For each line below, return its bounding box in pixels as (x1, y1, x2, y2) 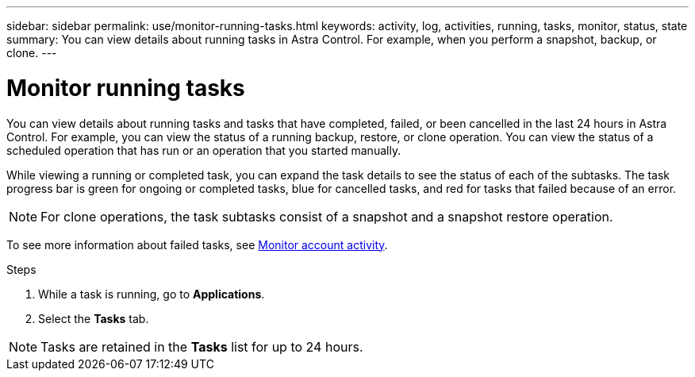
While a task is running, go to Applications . (38, 287, 265, 301)
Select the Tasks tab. (38, 311, 149, 325)
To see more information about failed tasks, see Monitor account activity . (6, 237, 388, 252)
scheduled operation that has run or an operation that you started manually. (6, 143, 401, 157)
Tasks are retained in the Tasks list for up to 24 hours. (40, 338, 363, 355)
